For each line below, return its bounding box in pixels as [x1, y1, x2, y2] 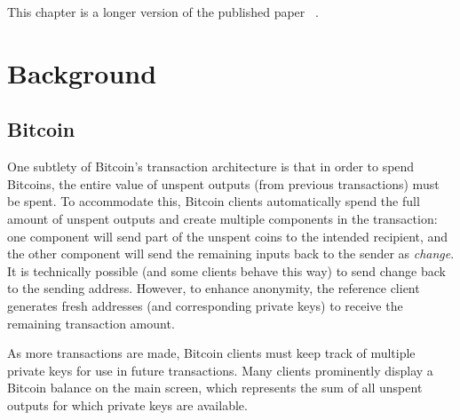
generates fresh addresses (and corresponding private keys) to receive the [7, 296, 403, 314]
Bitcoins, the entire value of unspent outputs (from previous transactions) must [7, 174, 440, 193]
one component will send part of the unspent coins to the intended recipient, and [7, 226, 448, 245]
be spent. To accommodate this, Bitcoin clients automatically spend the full [7, 192, 420, 210]
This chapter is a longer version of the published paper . [7, 3, 319, 20]
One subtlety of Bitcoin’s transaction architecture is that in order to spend [7, 157, 415, 176]
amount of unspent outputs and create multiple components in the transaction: [7, 209, 438, 227]
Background [7, 54, 157, 91]
